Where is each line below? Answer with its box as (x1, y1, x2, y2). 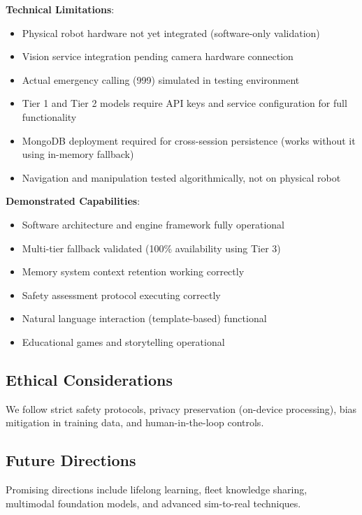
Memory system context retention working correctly (22, 264, 245, 279)
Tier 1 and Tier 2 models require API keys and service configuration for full (22, 96, 347, 110)
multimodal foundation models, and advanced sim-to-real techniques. (6, 495, 301, 510)
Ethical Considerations (6, 368, 173, 390)
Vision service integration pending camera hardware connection (22, 49, 294, 64)
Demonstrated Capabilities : (6, 194, 140, 208)
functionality (22, 109, 77, 124)
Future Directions (6, 449, 136, 471)
